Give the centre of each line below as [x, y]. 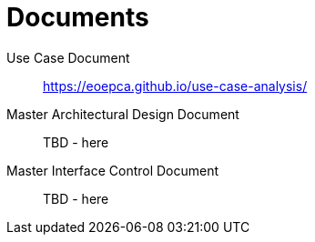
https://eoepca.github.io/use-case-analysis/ [175, 86]
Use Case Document [68, 57]
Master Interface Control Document [113, 170]
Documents [78, 17]
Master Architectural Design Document [123, 114]
